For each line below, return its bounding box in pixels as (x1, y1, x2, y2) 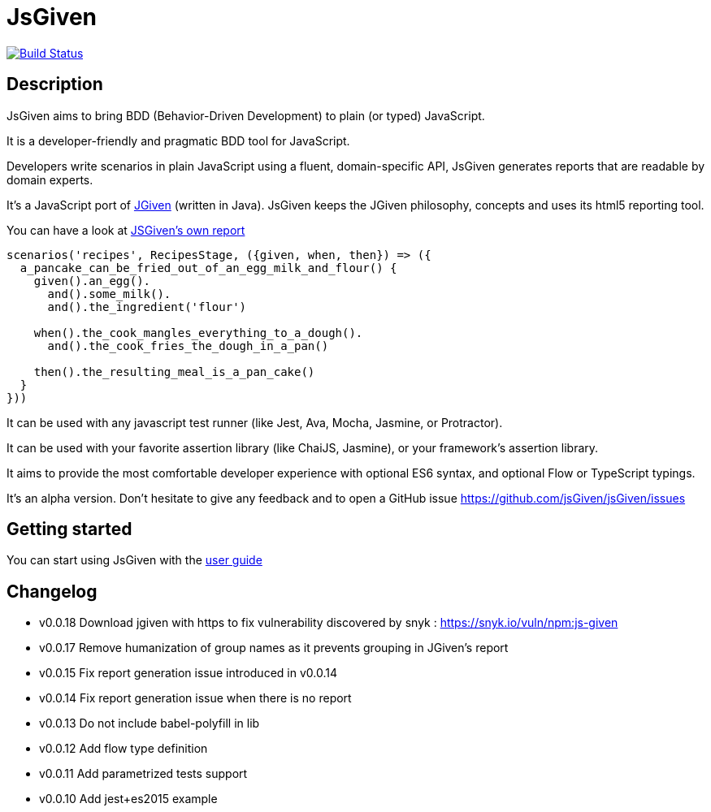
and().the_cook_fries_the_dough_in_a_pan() (47, 339, 329, 352)
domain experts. (7, 172, 93, 187)
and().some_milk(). (47, 287, 171, 300)
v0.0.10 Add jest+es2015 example (39, 792, 218, 806)
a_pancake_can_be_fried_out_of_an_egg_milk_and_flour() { (20, 261, 397, 274)
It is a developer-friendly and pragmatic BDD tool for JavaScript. (7, 133, 350, 148)
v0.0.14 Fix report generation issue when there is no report (39, 691, 352, 706)
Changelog (7, 581, 98, 602)
